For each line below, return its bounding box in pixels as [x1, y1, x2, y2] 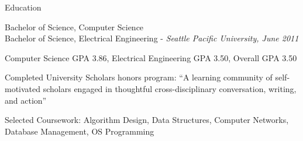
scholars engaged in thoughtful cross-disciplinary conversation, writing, [43, 82, 297, 94]
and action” [5, 94, 47, 106]
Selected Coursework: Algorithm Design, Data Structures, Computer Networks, [5, 114, 289, 126]
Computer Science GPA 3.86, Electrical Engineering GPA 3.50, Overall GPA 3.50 [5, 51, 297, 64]
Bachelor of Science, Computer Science [5, 20, 144, 33]
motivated [5, 82, 41, 94]
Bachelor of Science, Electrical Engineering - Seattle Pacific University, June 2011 [5, 32, 299, 44]
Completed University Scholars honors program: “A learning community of [5, 71, 273, 83]
